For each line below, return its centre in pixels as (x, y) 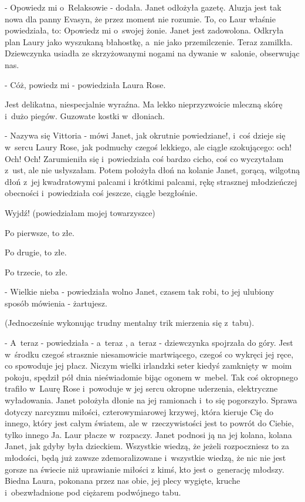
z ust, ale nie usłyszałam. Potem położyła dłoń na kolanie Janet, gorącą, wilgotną (152, 170)
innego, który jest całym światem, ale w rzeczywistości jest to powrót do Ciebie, (149, 423)
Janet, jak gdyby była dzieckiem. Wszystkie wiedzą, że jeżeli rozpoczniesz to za (147, 446)
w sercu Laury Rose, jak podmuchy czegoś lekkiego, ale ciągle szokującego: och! (148, 146)
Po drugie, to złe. (36, 252)
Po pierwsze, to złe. (40, 232)
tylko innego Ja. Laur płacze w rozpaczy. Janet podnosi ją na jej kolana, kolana (148, 434)
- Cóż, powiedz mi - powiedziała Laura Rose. (85, 84)
